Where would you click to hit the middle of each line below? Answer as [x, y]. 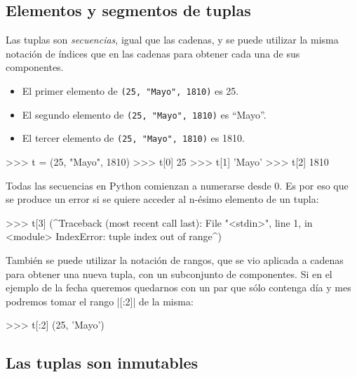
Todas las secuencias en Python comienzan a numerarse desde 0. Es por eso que [177, 185]
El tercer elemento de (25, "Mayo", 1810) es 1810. [133, 138]
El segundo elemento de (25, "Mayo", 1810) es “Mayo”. [144, 114]
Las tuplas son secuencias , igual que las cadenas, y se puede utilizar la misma [172, 40]
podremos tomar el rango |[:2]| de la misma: [100, 301]
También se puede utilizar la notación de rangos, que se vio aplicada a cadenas [175, 259]
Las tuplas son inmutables [102, 363]
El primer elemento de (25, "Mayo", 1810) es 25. [130, 90]
